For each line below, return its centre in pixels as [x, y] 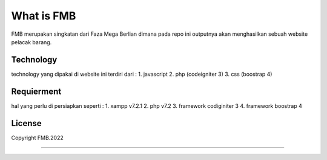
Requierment [36, 91]
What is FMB [44, 16]
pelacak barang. [31, 42]
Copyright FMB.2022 [37, 138]
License [26, 123]
